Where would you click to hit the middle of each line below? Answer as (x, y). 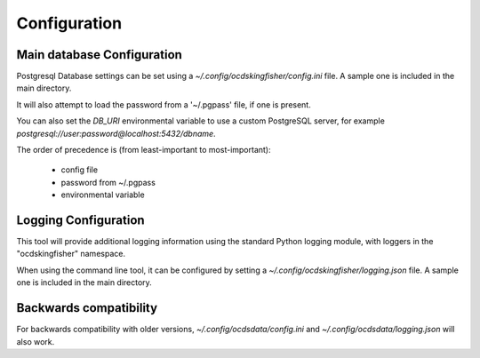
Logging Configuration (81, 220)
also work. (36, 341)
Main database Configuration (99, 55)
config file (79, 170)
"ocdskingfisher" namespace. (71, 254)
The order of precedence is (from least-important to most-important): (144, 150)
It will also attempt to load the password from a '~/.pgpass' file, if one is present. (164, 104)
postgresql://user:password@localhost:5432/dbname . (116, 133)
